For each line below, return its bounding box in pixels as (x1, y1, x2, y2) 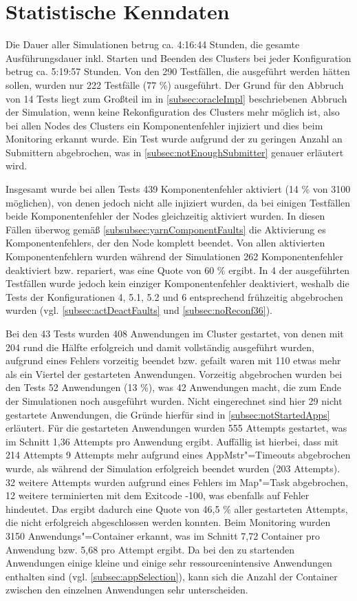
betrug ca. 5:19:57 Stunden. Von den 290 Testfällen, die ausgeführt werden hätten (6, 64, 350, 78)
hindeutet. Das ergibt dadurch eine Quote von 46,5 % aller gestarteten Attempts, (6, 501, 348, 516)
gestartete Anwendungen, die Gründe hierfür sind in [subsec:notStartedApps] (6, 407, 330, 421)
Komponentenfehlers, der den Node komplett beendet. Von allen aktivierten (6, 235, 325, 250)
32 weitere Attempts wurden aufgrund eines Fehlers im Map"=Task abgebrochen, (6, 474, 348, 489)
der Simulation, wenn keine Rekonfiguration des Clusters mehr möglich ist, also (6, 105, 340, 119)
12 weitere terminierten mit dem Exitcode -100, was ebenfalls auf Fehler (6, 488, 310, 503)
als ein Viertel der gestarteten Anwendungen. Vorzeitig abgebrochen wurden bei (6, 366, 343, 381)
